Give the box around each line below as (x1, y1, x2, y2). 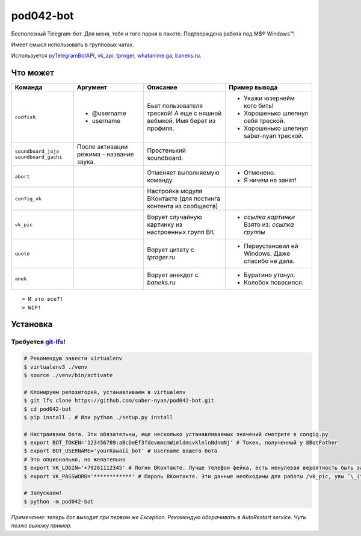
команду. (147, 176, 174, 185)
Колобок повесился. (244, 279, 304, 287)
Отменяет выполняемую (147, 168, 220, 177)
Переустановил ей (244, 242, 298, 250)
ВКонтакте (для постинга (147, 194, 221, 203)
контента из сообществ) (147, 202, 218, 211)
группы (244, 228, 265, 236)
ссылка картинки (244, 213, 295, 221)
